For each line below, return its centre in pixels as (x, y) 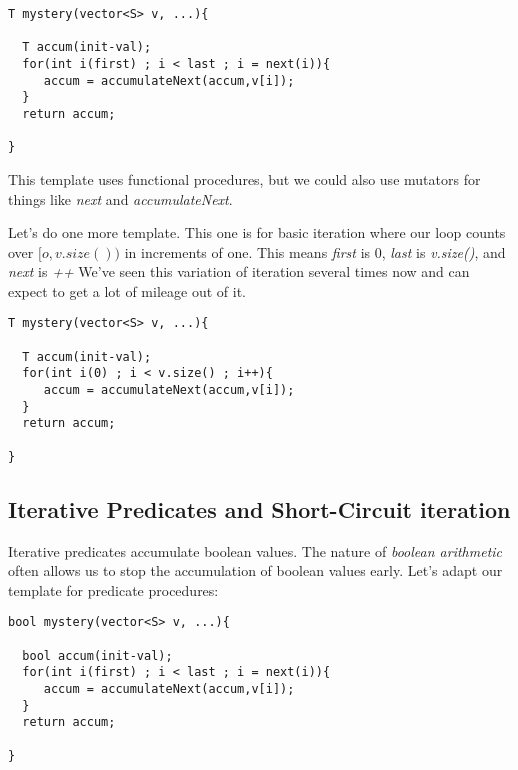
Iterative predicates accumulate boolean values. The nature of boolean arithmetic (255, 550)
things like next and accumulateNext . (120, 198)
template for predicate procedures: (113, 589)
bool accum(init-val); (97, 655)
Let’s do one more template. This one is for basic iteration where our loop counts (257, 232)
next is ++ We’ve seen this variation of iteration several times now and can (239, 271)
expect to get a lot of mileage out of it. (127, 290)
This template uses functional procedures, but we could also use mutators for (244, 178)
